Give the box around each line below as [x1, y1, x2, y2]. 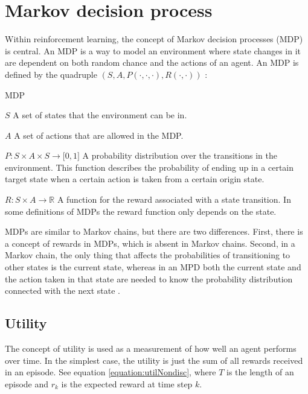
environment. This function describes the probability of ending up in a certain [5, 160, 294, 173]
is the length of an [226, 366, 294, 378]
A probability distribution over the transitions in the [82, 149, 277, 162]
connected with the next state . [5, 284, 121, 297]
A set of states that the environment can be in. [13, 109, 187, 121]
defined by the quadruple [5, 68, 97, 80]
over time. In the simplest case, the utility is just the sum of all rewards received [5, 354, 303, 366]
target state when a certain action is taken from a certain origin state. [5, 173, 265, 185]
